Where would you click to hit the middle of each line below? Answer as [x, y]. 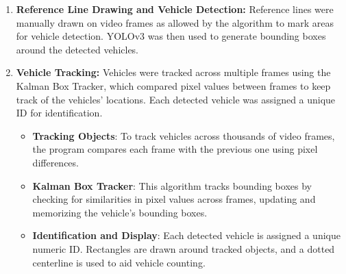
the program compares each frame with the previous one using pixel [175, 149]
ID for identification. [59, 113]
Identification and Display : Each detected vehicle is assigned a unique [186, 235]
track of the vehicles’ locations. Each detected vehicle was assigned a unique [176, 99]
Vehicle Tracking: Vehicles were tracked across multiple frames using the [173, 72]
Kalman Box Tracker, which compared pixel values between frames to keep [173, 85]
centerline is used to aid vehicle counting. [119, 262]
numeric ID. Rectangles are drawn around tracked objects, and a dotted [184, 248]
